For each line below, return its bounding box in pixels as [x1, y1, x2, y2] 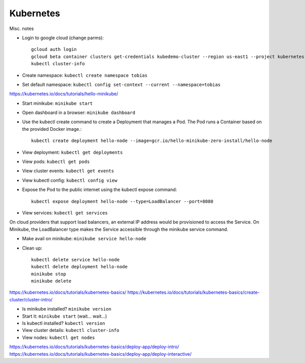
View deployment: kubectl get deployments [22, 149, 123, 155]
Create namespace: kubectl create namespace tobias [22, 72, 147, 78]
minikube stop [31, 271, 66, 277]
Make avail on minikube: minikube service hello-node [22, 236, 147, 242]
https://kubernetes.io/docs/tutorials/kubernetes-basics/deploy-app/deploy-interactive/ [9, 351, 192, 357]
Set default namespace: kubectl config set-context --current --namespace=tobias [22, 81, 221, 88]
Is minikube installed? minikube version [22, 306, 112, 312]
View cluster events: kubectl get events [22, 168, 114, 174]
